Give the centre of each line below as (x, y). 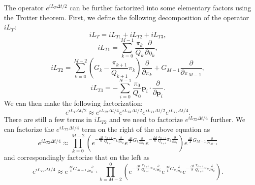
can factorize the (29, 129)
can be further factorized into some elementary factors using (160, 7)
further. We (228, 119)
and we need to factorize (146, 119)
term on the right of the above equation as (146, 129)
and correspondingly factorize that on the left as (77, 157)
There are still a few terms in (48, 119)
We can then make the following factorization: (73, 103)
